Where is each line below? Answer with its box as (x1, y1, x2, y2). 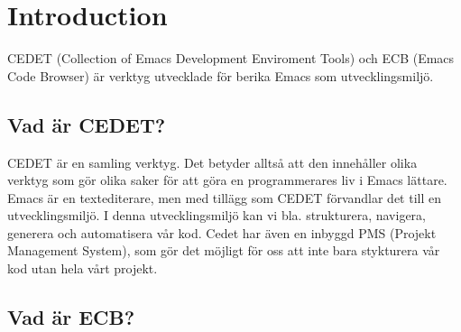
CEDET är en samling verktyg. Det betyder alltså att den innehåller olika (7, 152, 418, 171)
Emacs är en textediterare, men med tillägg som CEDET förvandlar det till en (7, 188, 441, 207)
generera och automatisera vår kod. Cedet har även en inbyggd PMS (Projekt (7, 223, 437, 242)
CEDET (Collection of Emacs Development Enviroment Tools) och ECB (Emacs (7, 49, 455, 68)
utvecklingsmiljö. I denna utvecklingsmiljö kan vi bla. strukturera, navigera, (7, 206, 427, 225)
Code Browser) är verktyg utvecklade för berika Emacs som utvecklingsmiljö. (7, 66, 434, 85)
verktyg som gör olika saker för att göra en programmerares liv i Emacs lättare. (7, 171, 447, 189)
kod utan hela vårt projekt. (7, 259, 158, 278)
